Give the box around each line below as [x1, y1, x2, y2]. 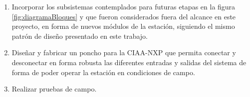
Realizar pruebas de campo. [11, 84, 97, 94]
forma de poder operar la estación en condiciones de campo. [11, 67, 195, 77]
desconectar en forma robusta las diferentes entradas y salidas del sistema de [11, 57, 247, 67]
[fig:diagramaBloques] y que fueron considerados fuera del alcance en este [11, 11, 236, 21]
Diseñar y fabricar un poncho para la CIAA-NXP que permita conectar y [11, 47, 236, 58]
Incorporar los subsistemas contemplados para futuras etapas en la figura [11, 1, 236, 11]
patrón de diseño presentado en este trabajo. [11, 30, 148, 41]
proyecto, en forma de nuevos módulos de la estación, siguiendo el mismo [11, 21, 235, 31]
